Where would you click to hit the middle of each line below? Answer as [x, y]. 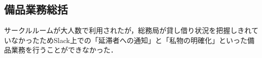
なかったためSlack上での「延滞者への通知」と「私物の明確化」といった [129, 40]
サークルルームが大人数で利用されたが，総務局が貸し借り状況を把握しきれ [128, 30]
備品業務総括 [36, 9]
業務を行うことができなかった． [64, 50]
